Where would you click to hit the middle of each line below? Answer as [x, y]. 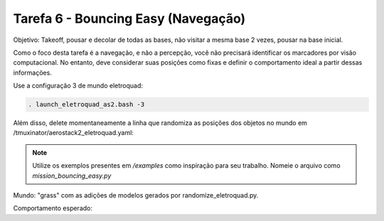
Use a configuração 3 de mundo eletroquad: [78, 86]
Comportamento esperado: [53, 208]
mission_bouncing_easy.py [72, 176]
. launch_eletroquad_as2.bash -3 [86, 104]
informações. [33, 72]
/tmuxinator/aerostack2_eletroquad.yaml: [74, 133]
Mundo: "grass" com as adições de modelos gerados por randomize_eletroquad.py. [136, 195]
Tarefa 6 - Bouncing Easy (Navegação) [129, 18]
